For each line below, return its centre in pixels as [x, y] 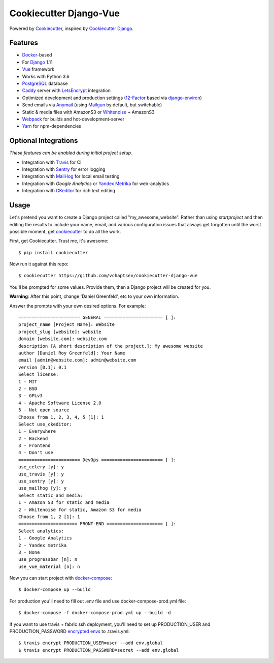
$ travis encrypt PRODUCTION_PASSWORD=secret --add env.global [99, 650]
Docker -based [37, 55]
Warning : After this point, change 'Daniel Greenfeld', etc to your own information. [94, 296]
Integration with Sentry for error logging [64, 169]
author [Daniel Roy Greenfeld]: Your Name [72, 353]
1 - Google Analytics [45, 538]
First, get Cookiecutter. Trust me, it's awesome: [59, 241]
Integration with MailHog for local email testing [71, 176]
